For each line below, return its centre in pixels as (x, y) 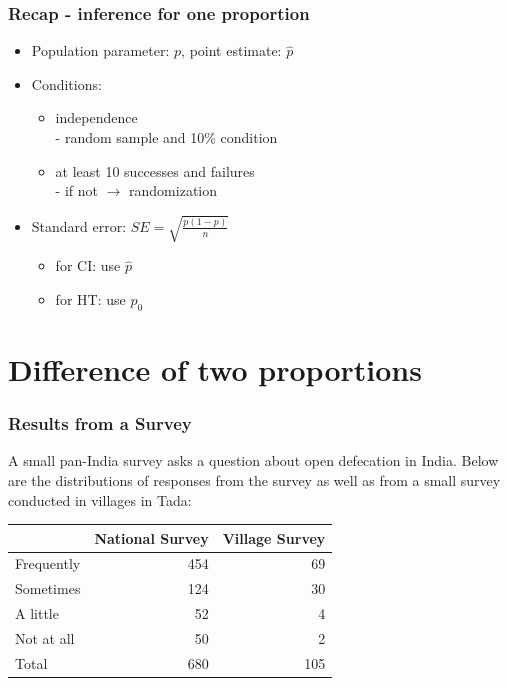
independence (96, 117)
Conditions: (66, 83)
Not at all (45, 637)
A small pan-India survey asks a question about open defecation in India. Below (253, 460)
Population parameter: (100, 50)
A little (37, 613)
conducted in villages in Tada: (100, 499)
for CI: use (88, 265)
